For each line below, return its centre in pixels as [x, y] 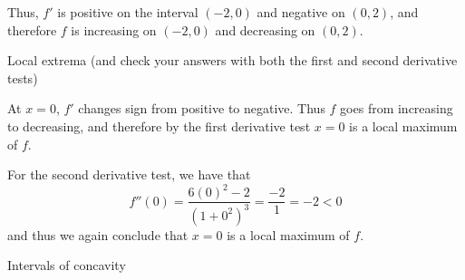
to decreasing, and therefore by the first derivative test [159, 126]
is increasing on [114, 29]
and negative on [301, 12]
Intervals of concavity [67, 265]
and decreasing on [265, 29]
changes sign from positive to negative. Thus [202, 108]
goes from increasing [397, 108]
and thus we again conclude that [98, 234]
